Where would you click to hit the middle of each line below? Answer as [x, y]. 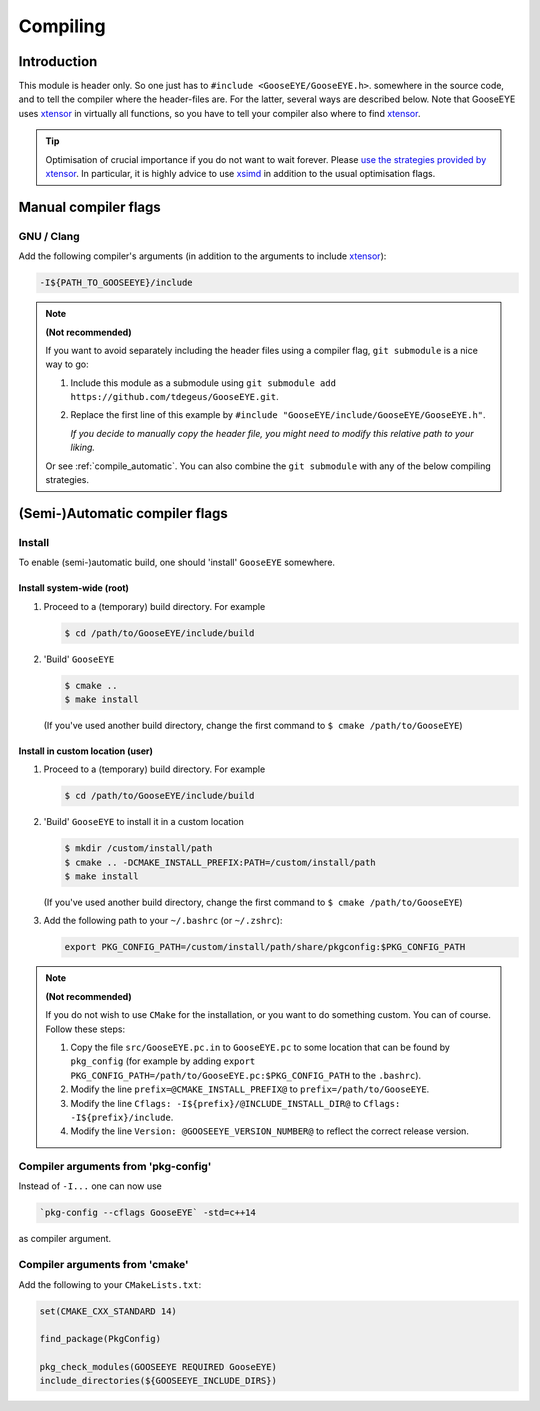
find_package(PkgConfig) [100, 1339]
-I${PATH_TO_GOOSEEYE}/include [116, 283]
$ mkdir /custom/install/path [138, 848]
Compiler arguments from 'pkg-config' [115, 1167]
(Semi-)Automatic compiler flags [123, 513]
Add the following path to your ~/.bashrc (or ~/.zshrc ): [163, 921]
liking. [82, 447]
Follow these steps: [85, 1029]
